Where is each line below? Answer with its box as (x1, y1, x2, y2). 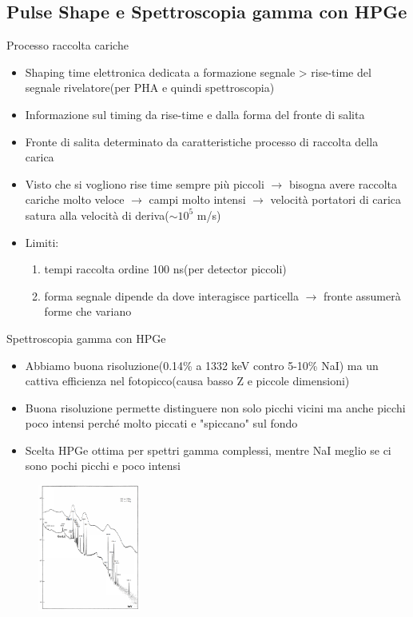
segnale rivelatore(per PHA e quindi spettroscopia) (25, 79, 275, 96)
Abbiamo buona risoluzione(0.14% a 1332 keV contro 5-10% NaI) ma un (25, 356, 379, 373)
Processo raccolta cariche (6, 37, 129, 54)
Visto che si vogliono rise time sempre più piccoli (25, 175, 264, 192)
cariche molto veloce (25, 191, 125, 208)
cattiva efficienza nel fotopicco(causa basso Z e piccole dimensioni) (25, 372, 350, 389)
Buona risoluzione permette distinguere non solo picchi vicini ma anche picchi (25, 399, 406, 416)
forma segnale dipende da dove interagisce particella (44, 287, 299, 304)
